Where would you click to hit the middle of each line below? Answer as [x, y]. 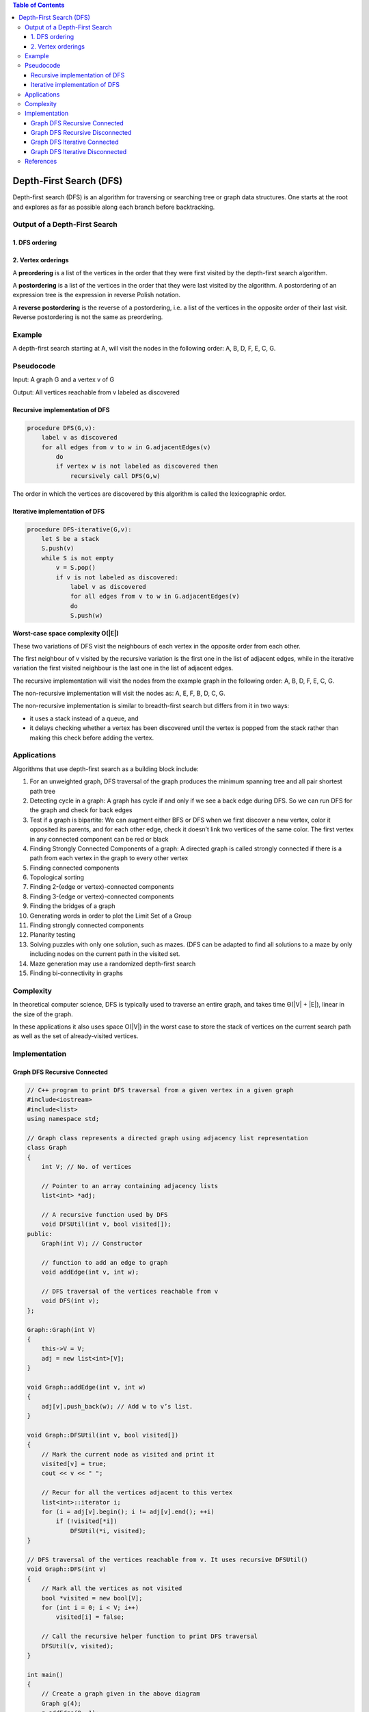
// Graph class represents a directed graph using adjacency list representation [168, 1138]
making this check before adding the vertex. [92, 738]
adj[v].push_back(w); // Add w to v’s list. [117, 1406]
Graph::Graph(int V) [61, 1330]
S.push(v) [58, 549]
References [41, 162]
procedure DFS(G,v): [61, 428]
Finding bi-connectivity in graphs [76, 973]
